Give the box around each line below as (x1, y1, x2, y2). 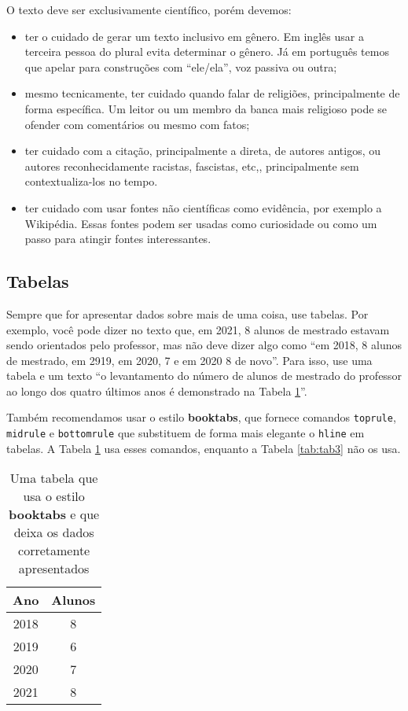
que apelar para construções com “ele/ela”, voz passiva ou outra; (24, 58, 337, 75)
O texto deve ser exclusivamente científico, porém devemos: (6, 2, 292, 17)
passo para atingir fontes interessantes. (24, 230, 211, 247)
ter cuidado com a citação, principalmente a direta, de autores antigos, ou (24, 142, 380, 159)
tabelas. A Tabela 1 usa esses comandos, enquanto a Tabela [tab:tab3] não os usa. (6, 440, 401, 456)
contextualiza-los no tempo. (24, 173, 158, 190)
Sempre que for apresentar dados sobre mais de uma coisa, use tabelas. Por (6, 305, 369, 322)
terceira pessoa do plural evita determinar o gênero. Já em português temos (24, 43, 389, 60)
